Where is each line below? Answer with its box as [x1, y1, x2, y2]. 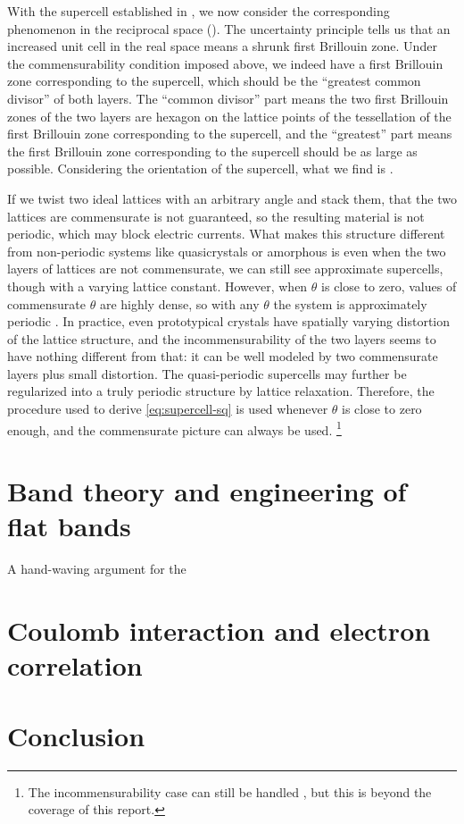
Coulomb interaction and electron [7, 612, 431, 648]
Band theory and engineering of [7, 473, 407, 509]
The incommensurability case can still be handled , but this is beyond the [28, 782, 432, 801]
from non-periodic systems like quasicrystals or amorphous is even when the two [7, 241, 446, 260]
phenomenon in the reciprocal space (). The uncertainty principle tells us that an [7, 19, 451, 38]
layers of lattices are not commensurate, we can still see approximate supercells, [7, 259, 443, 278]
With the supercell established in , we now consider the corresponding [7, 2, 390, 20]
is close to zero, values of [321, 276, 457, 295]
